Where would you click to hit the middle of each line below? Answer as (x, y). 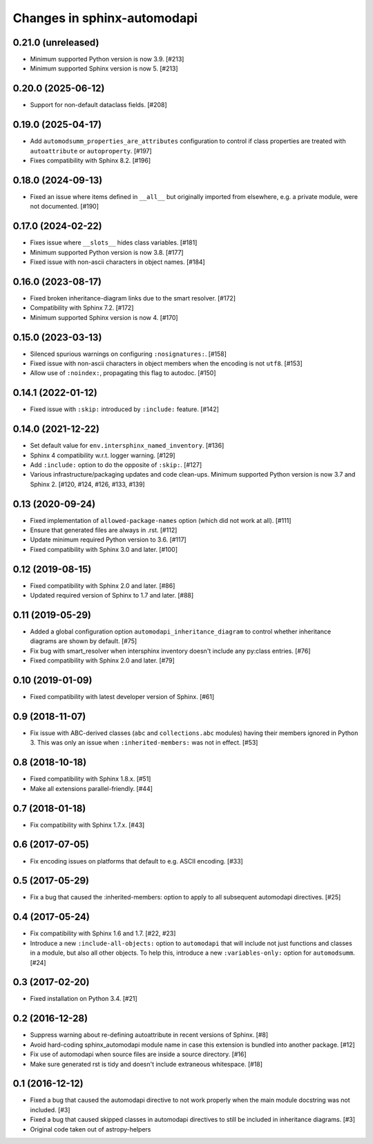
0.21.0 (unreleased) (56, 42)
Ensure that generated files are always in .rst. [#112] (104, 530)
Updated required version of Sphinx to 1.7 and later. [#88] (112, 595)
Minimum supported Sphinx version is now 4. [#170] (104, 317)
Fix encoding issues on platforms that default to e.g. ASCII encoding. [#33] (136, 861)
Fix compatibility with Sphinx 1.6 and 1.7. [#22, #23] (103, 933)
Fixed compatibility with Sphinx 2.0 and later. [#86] (103, 585)
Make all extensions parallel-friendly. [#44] (92, 788)
